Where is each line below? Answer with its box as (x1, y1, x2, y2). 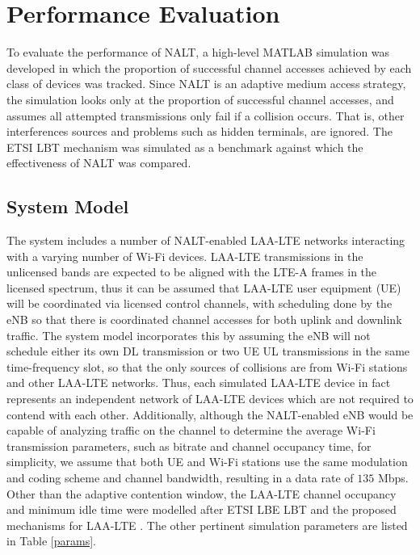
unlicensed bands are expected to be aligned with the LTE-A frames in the (6, 263, 377, 280)
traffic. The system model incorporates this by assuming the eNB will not (6, 326, 371, 343)
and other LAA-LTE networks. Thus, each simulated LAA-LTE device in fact (6, 374, 391, 391)
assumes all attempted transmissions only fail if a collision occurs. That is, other (6, 107, 405, 124)
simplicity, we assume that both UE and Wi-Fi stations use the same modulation (6, 453, 408, 470)
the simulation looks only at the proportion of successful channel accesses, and (6, 90, 394, 107)
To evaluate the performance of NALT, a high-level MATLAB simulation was (6, 44, 390, 61)
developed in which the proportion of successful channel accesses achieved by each (6, 59, 412, 76)
